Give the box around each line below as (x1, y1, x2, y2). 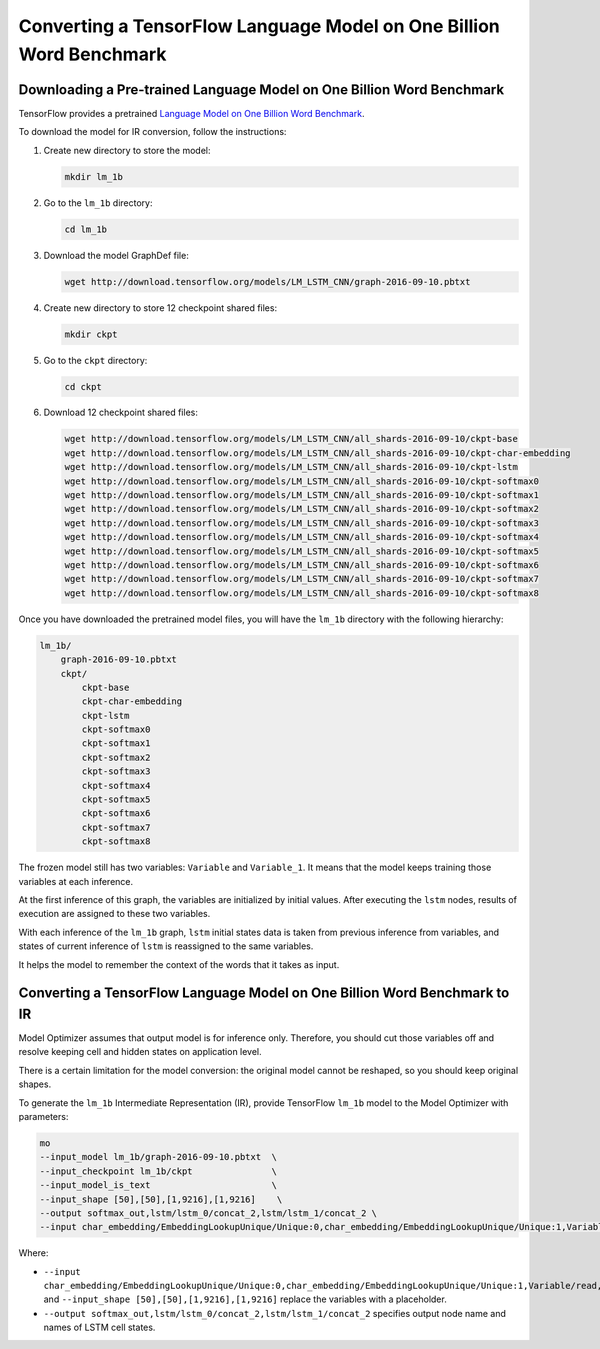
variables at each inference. (18, 875, 134, 887)
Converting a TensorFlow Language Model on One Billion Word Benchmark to (18, 985, 510, 1002)
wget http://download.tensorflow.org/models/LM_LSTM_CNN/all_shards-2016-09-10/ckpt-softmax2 (64, 503, 540, 515)
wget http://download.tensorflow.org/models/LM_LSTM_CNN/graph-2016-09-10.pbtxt (64, 276, 471, 287)
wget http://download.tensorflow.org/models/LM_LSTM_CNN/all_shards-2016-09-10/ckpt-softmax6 (64, 559, 540, 570)
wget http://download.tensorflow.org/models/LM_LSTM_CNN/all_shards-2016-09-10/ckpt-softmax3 (64, 517, 540, 529)
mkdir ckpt (64, 328, 118, 340)
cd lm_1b (64, 223, 108, 235)
